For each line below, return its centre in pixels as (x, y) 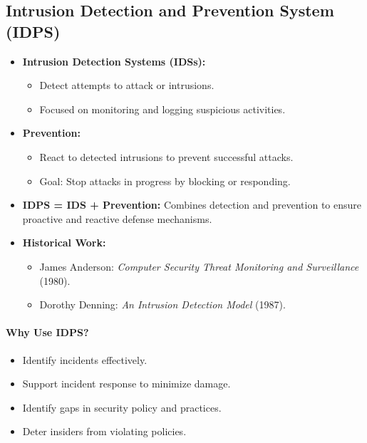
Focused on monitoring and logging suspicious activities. (162, 109)
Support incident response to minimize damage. (126, 384)
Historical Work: (64, 243)
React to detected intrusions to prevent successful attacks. (166, 156)
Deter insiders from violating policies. (104, 431)
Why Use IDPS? (47, 332)
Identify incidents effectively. (85, 359)
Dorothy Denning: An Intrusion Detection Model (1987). (162, 304)
